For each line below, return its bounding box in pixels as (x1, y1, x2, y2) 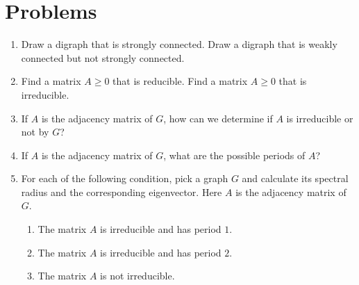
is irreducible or (286, 111, 353, 125)
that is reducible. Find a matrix (112, 74, 248, 88)
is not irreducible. (100, 268, 175, 283)
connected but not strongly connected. (21, 50, 185, 65)
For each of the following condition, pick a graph (21, 171, 228, 186)
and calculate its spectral (242, 171, 349, 186)
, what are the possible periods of (163, 147, 306, 162)
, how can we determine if (163, 111, 273, 125)
